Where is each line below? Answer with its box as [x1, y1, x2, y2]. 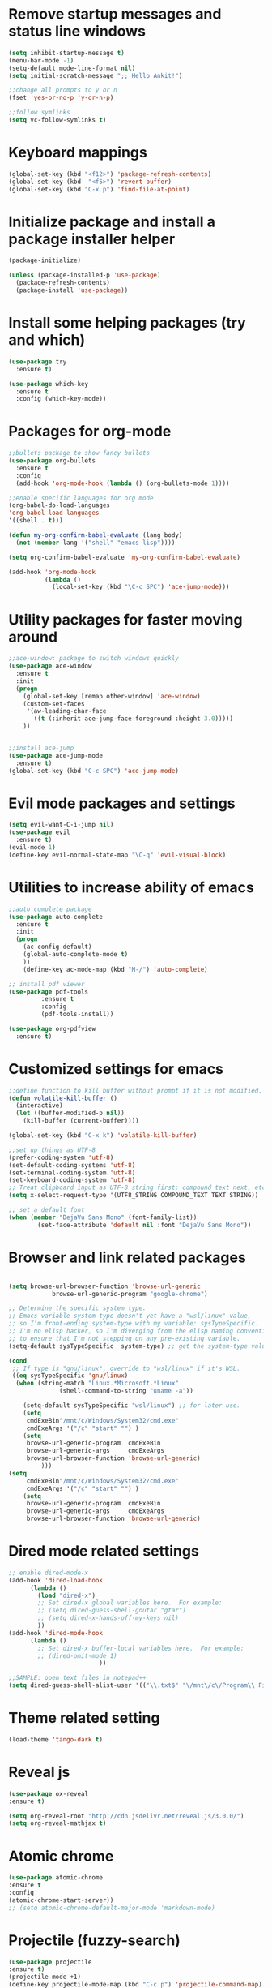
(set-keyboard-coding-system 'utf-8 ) [8, 1176, 136, 1184]
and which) [8, 331, 86, 350]
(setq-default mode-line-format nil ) [8, 64, 136, 72]
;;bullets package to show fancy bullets [8, 449, 151, 457]
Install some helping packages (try [8, 314, 247, 333]
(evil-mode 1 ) [8, 844, 57, 852]
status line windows [8, 22, 146, 41]
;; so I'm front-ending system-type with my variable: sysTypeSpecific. [8, 1320, 259, 1328]
